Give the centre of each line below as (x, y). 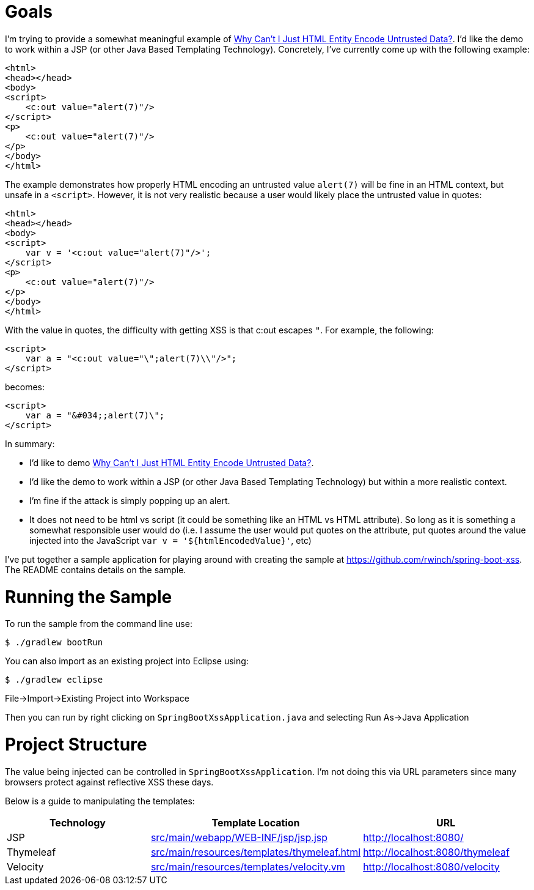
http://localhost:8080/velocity (431, 866)
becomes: (25, 387)
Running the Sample (89, 597)
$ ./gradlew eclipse (54, 680)
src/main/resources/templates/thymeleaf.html (256, 852)
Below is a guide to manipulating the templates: (100, 801)
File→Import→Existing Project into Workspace (97, 699)
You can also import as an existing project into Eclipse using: (127, 661)
